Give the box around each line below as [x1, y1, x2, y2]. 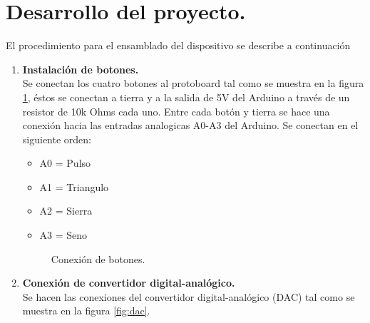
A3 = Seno [39, 227, 88, 242]
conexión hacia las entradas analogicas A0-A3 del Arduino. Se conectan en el [22, 118, 359, 133]
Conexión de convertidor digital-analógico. [22, 275, 235, 290]
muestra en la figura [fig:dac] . [22, 303, 150, 318]
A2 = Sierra [39, 203, 93, 218]
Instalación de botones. [22, 61, 139, 76]
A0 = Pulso [39, 155, 91, 170]
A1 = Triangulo [39, 179, 109, 194]
